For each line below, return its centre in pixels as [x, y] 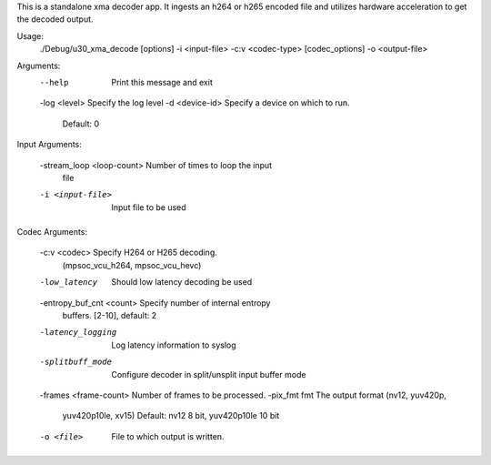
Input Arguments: [49, 145]
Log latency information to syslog [174, 345]
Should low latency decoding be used [182, 282]
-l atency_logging [78, 333]
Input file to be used [149, 207]
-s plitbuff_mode [76, 362]
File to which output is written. [168, 436]
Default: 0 [81, 124]
